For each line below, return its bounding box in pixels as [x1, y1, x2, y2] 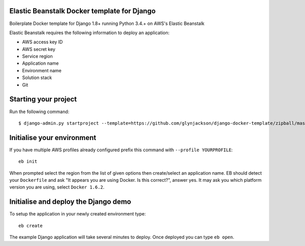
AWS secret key [22, 46, 55, 52]
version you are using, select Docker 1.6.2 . [9, 184, 105, 190]
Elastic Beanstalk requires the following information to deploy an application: [9, 30, 170, 36]
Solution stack [22, 74, 52, 81]
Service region [22, 53, 53, 60]
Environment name [22, 67, 62, 73]
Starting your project [9, 95, 77, 104]
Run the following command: [9, 108, 70, 115]
